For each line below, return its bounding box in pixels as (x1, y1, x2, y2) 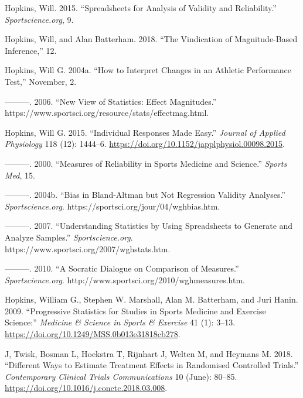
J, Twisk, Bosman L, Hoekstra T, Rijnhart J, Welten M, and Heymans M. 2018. (5, 347, 293, 359)
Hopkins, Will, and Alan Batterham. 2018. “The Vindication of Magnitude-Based (5, 33, 298, 45)
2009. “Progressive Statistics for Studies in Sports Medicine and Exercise (5, 304, 266, 317)
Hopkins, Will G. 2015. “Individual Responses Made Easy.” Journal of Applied (5, 126, 285, 138)
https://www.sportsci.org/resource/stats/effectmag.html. (5, 107, 209, 119)
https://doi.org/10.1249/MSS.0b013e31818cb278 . (5, 328, 181, 340)
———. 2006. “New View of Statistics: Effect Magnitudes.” (5, 95, 217, 107)
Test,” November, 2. (5, 75, 77, 87)
